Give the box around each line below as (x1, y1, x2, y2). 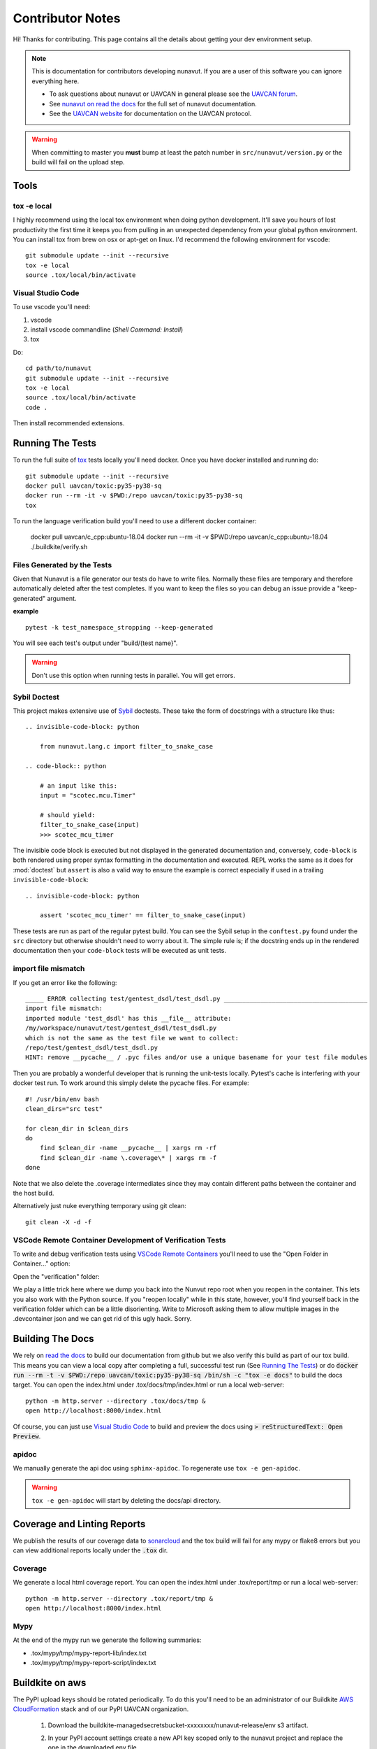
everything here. (31, 77, 80, 85)
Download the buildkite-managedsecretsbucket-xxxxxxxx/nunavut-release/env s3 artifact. (47, 1721, 309, 1729)
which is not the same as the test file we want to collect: (25, 1034, 239, 1042)
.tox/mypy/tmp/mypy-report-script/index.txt (30, 1659, 156, 1666)
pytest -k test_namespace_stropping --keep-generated (25, 623, 213, 631)
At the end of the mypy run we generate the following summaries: (13, 1636, 202, 1644)
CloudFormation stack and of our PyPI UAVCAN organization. (13, 1705, 189, 1713)
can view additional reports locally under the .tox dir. (13, 1546, 168, 1555)
